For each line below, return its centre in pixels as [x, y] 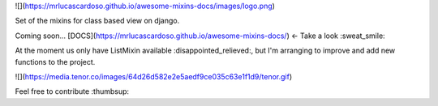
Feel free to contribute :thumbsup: [72, 91]
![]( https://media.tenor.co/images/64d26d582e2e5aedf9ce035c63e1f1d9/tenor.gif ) [154, 76]
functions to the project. [55, 61]
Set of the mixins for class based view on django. [97, 21]
